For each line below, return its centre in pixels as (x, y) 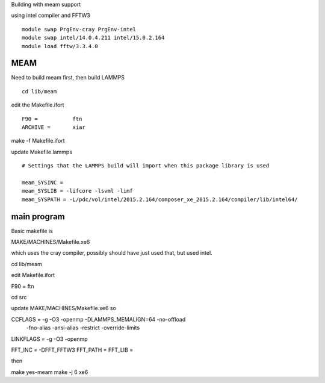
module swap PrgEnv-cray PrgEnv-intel (79, 29)
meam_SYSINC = (42, 182)
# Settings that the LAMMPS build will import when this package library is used (146, 166)
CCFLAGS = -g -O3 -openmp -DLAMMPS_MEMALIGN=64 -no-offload (98, 319)
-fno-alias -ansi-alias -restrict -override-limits (83, 328)
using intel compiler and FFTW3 (51, 16)
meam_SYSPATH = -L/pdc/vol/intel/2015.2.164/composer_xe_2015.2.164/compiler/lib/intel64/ (160, 199)
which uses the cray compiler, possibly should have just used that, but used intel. (112, 253)
